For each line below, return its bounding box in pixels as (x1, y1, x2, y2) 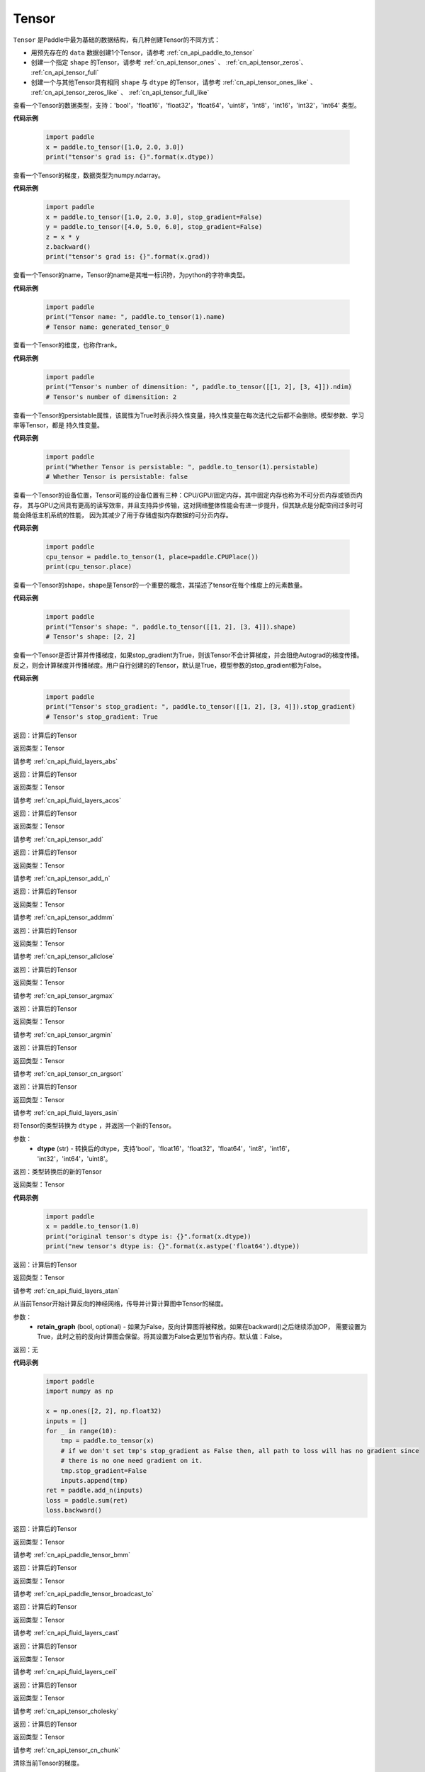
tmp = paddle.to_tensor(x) (60, 1437, 155, 1445)
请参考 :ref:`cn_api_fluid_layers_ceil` (13, 1668, 118, 1676)
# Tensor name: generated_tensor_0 (45, 323, 169, 331)
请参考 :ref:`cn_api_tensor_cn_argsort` (13, 1069, 124, 1077)
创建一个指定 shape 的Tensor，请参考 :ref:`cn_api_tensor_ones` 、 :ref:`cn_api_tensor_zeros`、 (30, 58, 307, 67)
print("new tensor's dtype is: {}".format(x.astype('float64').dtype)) (45, 1242, 300, 1250)
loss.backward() (45, 1506, 103, 1515)
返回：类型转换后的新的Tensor (13, 1167, 102, 1176)
